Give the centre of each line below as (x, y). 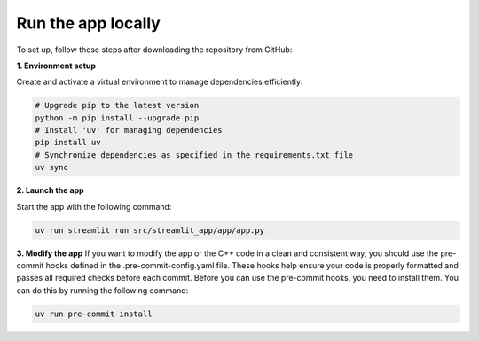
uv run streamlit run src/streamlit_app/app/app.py (150, 230)
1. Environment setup (56, 66)
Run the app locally (89, 23)
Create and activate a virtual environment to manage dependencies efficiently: (160, 82)
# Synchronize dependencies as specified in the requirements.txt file (194, 155)
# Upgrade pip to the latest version (117, 105)
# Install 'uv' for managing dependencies (129, 130)
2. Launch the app (50, 190)
